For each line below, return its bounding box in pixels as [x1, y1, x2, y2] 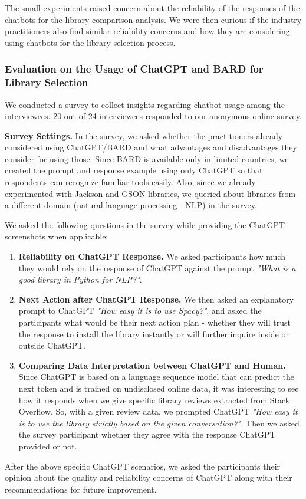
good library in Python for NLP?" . [18, 273, 142, 285]
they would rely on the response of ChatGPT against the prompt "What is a [18, 261, 296, 274]
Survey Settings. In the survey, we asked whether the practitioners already [5, 129, 283, 142]
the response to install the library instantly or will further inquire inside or [18, 327, 289, 340]
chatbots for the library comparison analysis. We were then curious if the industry [5, 13, 302, 25]
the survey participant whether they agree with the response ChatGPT [18, 428, 276, 441]
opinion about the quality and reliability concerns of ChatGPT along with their [5, 471, 292, 484]
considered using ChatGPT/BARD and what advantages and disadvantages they [5, 141, 297, 153]
